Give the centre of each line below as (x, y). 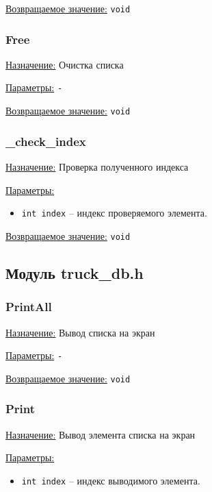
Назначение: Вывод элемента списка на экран (101, 434)
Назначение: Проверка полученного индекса (97, 167)
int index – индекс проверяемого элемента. (114, 213)
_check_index (46, 141)
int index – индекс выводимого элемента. (111, 480)
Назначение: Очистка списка (65, 64)
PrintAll (29, 307)
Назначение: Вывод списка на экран (80, 332)
